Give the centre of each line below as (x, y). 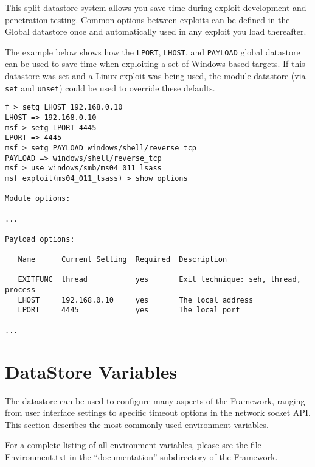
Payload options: (40, 239)
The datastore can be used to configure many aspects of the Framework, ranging (155, 400)
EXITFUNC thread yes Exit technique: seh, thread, (159, 280)
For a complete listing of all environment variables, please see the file (133, 445)
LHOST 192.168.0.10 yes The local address (136, 300)
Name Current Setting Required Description (123, 260)
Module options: (38, 199)
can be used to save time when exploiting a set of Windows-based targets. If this (155, 64)
